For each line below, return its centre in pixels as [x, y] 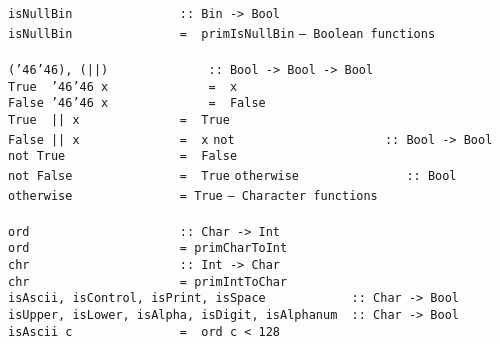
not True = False [123, 156]
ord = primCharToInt [148, 248]
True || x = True [119, 119]
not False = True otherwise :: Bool [232, 175]
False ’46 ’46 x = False [137, 103]
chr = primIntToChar [148, 281]
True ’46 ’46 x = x [123, 86]
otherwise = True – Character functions [193, 195]
